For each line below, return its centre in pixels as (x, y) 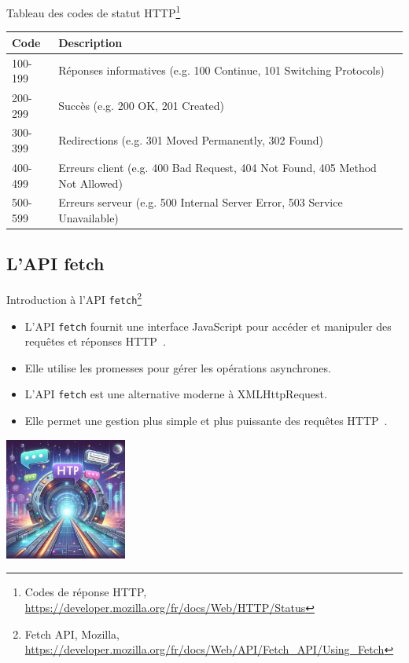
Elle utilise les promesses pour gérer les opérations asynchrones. (178, 367)
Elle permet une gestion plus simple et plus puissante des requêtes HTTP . (206, 421)
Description (90, 42)
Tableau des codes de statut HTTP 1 (94, 11)
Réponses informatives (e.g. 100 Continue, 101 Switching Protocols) (221, 70)
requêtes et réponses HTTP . (95, 341)
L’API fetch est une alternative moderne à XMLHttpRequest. (176, 394)
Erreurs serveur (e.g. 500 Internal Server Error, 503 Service (201, 202)
